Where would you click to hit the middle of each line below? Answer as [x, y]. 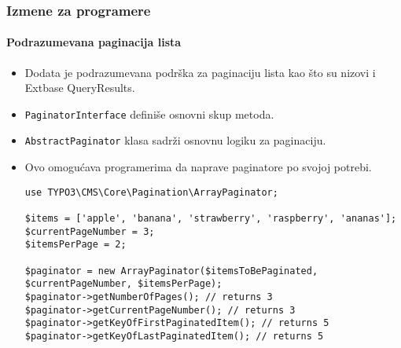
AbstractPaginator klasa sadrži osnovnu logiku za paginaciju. [175, 140]
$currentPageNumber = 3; [90, 231]
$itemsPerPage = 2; [75, 245]
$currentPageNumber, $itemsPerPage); [123, 284]
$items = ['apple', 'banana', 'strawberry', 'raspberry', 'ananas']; [211, 219]
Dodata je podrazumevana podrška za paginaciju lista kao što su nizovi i [200, 72]
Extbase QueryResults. [80, 88]
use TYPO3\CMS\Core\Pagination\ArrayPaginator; [151, 192]
